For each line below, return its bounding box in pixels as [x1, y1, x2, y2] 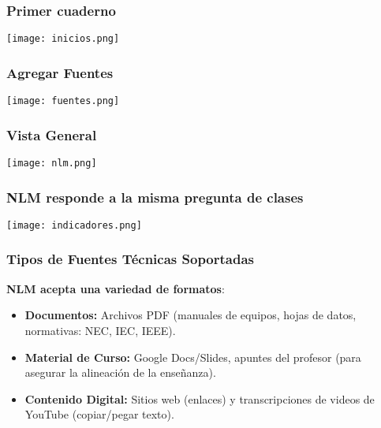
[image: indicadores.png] [6, 219, 142, 231]
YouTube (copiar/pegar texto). [24, 406, 174, 422]
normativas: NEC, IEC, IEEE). [24, 322, 176, 338]
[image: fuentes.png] [6, 95, 120, 107]
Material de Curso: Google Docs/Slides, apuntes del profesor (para [24, 348, 361, 365]
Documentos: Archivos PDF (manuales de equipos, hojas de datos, [24, 307, 357, 323]
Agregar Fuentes [6, 62, 114, 82]
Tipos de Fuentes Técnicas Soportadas [6, 249, 254, 269]
